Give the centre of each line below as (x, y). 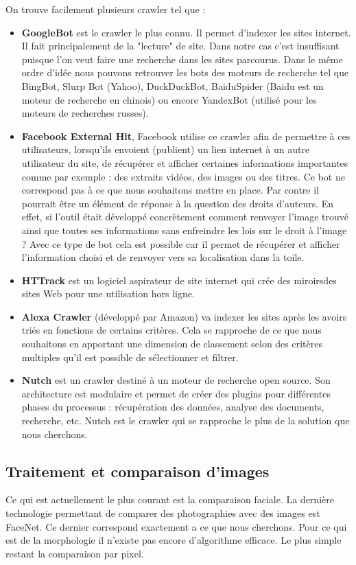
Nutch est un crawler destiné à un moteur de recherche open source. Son (176, 380)
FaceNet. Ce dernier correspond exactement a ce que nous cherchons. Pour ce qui (176, 526)
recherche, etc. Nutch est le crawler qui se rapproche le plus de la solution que (186, 420)
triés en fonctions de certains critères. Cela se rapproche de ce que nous (171, 330)
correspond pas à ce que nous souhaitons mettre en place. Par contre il (170, 190)
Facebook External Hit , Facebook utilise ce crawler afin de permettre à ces (186, 136)
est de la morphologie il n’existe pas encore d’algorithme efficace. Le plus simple (174, 540)
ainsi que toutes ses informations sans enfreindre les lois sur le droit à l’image (184, 230)
